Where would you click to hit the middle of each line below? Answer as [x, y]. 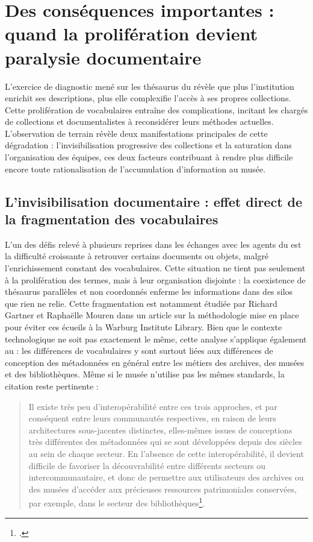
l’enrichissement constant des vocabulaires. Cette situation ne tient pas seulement [155, 268]
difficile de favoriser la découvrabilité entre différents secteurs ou [147, 465]
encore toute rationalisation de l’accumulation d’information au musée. [135, 169]
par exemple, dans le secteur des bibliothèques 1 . [117, 502]
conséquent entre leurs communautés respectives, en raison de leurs [152, 418]
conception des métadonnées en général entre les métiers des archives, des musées [155, 362]
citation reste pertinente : [52, 386]
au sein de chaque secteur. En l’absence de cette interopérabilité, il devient [166, 453]
